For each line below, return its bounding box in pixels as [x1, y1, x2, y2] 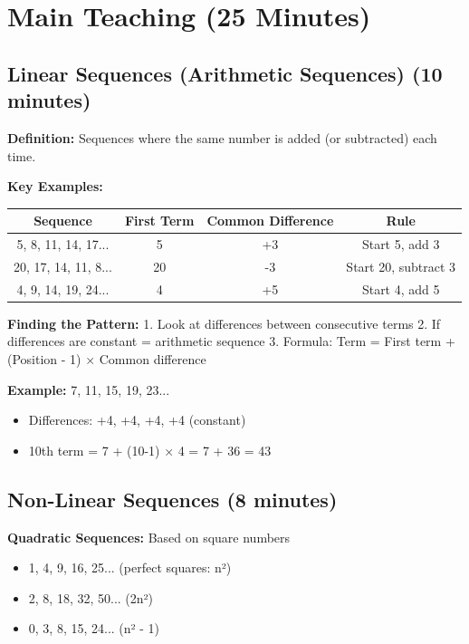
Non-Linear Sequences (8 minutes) [7, 485, 338, 513]
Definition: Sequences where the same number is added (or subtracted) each [7, 128, 437, 147]
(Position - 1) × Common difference [7, 350, 206, 369]
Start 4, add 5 [361, 279, 440, 298]
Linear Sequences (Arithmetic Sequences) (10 [7, 59, 443, 87]
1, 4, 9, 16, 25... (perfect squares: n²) [28, 558, 232, 577]
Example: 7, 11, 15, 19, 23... [7, 380, 170, 399]
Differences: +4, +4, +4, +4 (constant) [28, 410, 246, 429]
